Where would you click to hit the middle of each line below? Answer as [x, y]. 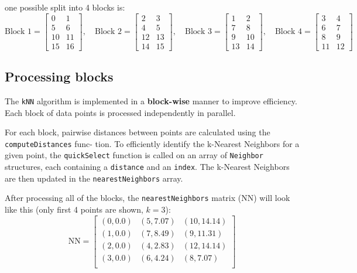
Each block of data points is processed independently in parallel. [120, 112]
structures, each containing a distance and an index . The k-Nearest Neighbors [147, 167]
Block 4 [289, 32]
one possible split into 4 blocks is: [65, 7]
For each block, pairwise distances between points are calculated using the [138, 132]
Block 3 [198, 32]
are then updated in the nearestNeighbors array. [94, 178]
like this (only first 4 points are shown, [74, 209]
